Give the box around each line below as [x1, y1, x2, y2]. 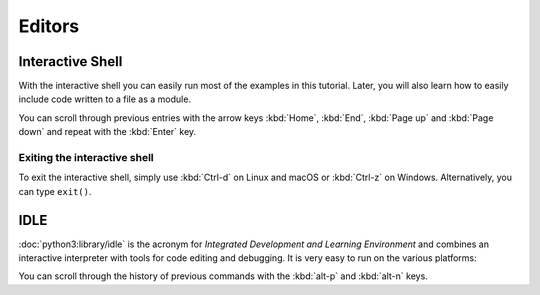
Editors [18, 15, 80, 37]
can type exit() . [18, 185, 92, 197]
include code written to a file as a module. [18, 93, 192, 105]
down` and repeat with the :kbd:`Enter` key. [18, 126, 197, 138]
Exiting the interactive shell [18, 151, 154, 164]
